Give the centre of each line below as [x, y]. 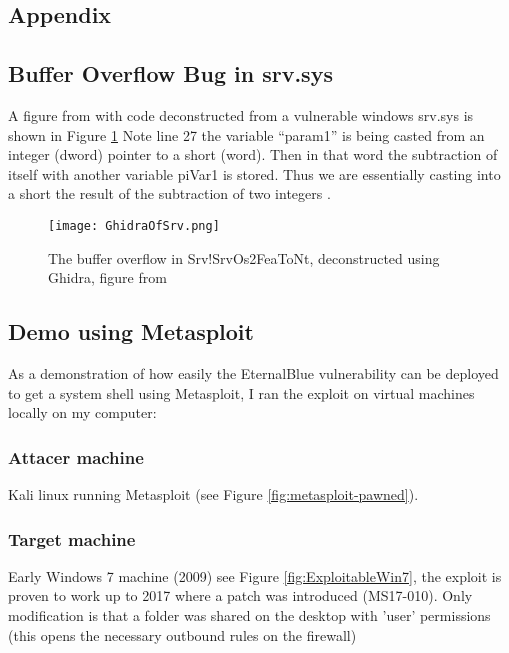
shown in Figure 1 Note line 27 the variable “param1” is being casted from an [246, 134]
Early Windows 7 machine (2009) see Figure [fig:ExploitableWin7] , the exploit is [255, 575]
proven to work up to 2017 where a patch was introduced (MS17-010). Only [240, 595]
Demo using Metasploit [131, 331]
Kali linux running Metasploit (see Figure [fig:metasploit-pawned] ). [213, 494]
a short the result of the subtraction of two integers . [169, 193]
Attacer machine [76, 456]
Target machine [72, 538]
